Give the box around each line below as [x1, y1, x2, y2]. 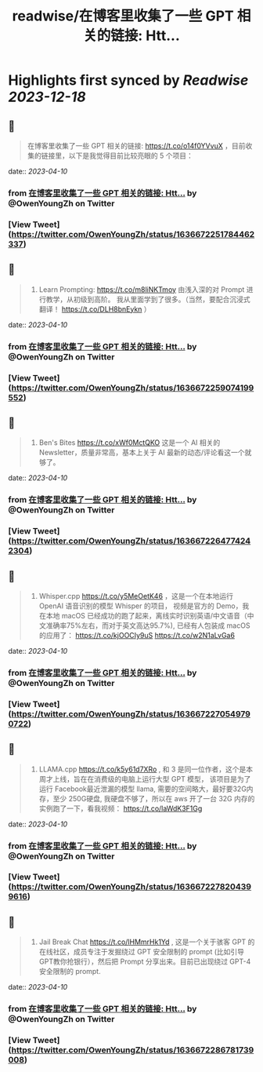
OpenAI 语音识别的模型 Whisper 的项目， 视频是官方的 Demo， [38, 601, 243, 611]
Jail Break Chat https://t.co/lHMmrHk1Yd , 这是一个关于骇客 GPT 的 [38, 937, 255, 946]
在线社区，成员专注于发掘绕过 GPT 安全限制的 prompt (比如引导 [38, 947, 245, 957]
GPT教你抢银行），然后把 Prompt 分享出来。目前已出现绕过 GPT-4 [38, 957, 251, 966]
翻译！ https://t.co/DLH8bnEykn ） [38, 304, 151, 314]
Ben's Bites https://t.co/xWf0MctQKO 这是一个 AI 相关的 [38, 438, 221, 447]
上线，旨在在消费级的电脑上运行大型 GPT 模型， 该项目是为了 [52, 774, 251, 783]
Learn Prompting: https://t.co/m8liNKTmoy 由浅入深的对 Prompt [38, 284, 245, 294]
